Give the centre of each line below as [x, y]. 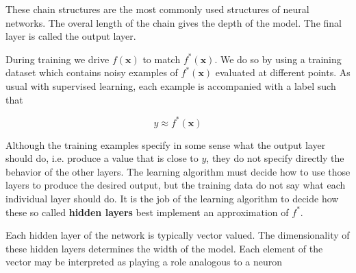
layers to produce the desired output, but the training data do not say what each [176, 185]
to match [162, 59]
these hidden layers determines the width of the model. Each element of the [164, 248]
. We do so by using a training [278, 59]
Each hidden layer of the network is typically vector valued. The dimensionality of [178, 235]
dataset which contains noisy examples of [92, 72]
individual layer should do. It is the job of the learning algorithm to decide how [172, 199]
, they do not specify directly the [275, 158]
